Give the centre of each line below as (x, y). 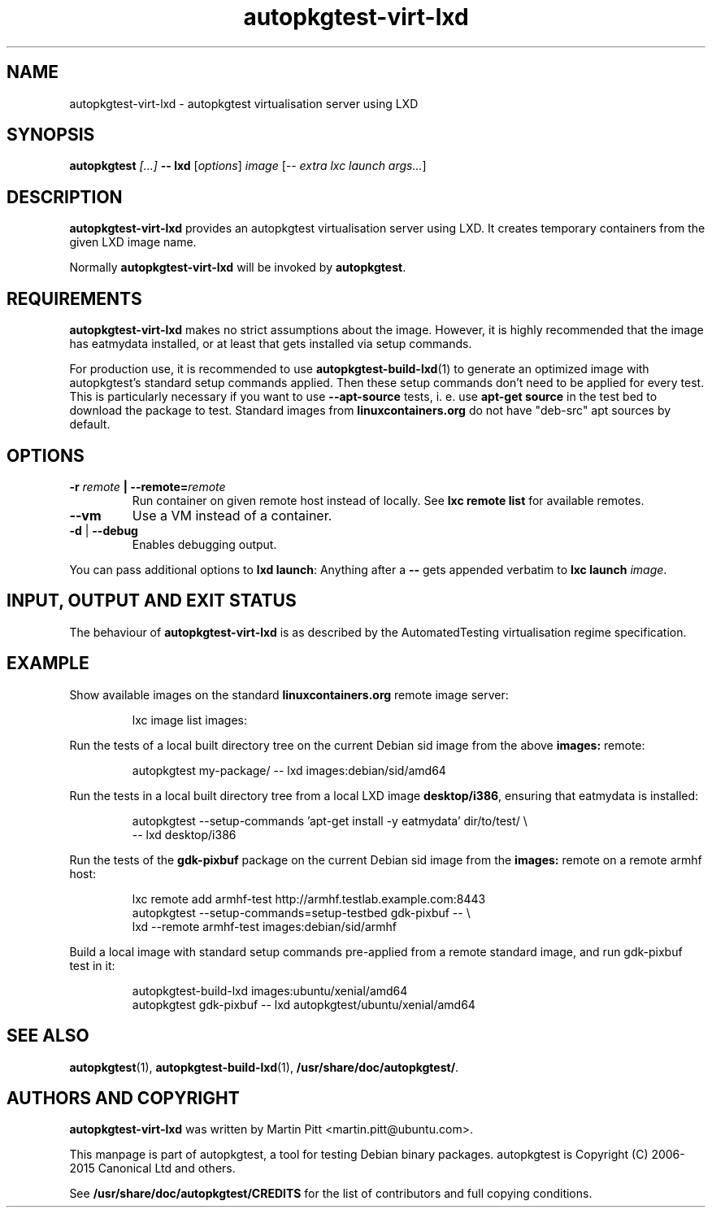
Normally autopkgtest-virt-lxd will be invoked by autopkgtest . (238, 268)
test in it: (92, 965)
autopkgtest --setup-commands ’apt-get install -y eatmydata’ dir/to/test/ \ (330, 820)
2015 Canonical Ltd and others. (152, 1168)
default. (90, 424)
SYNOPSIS (51, 135)
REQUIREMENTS (74, 298)
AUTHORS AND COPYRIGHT (123, 1098)
